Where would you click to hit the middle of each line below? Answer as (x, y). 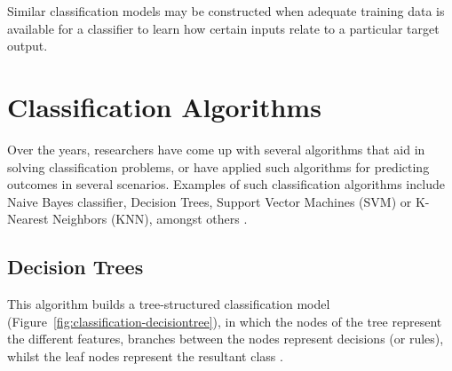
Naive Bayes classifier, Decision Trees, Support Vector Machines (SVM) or (210, 201)
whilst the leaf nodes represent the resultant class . (145, 355)
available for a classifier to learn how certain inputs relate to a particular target (223, 28)
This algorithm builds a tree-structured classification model (169, 304)
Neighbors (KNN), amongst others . (150, 219)
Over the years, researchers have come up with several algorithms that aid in (216, 149)
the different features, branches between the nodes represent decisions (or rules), (226, 339)
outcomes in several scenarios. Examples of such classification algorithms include (226, 184)
